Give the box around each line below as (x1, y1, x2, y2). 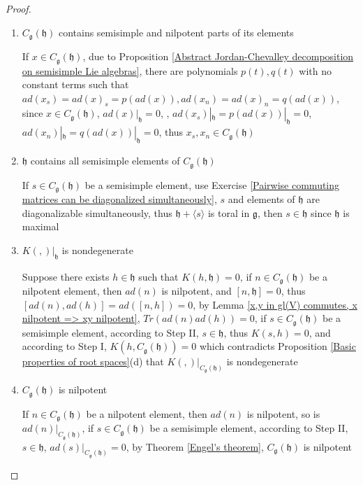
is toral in (207, 205, 250, 220)
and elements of (228, 191, 295, 206)
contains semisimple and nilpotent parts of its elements (58, 24, 294, 39)
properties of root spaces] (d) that (22, 354, 164, 369)
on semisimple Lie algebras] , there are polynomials (22, 63, 238, 78)
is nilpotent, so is (246, 406, 320, 421)
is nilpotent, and (161, 283, 232, 298)
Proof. (6, 1, 31, 15)
